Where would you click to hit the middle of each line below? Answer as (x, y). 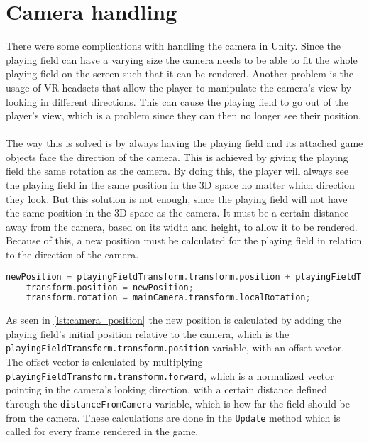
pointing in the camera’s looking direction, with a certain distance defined (166, 389)
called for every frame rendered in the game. (102, 431)
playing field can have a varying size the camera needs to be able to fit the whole (182, 59)
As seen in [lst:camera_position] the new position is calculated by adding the (174, 320)
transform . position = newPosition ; (110, 287)
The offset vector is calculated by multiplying (104, 362)
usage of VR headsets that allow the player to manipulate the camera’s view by (179, 87)
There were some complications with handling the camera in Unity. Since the (173, 46)
